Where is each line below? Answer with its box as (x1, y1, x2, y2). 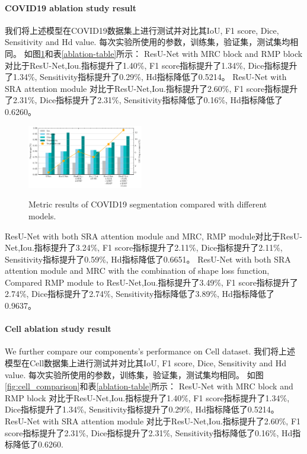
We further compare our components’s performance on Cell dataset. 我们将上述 (5, 345, 296, 357)
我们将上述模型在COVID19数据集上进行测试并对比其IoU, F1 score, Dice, (5, 24, 279, 36)
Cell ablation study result (5, 322, 111, 335)
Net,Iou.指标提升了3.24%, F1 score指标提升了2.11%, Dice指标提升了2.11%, (5, 241, 283, 254)
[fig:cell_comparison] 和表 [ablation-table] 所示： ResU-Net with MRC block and (5, 380, 293, 392)
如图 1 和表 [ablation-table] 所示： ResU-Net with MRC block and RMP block (24, 47, 303, 59)
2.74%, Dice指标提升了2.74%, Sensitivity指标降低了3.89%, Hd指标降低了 (5, 287, 274, 300)
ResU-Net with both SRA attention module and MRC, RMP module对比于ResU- (5, 229, 302, 242)
